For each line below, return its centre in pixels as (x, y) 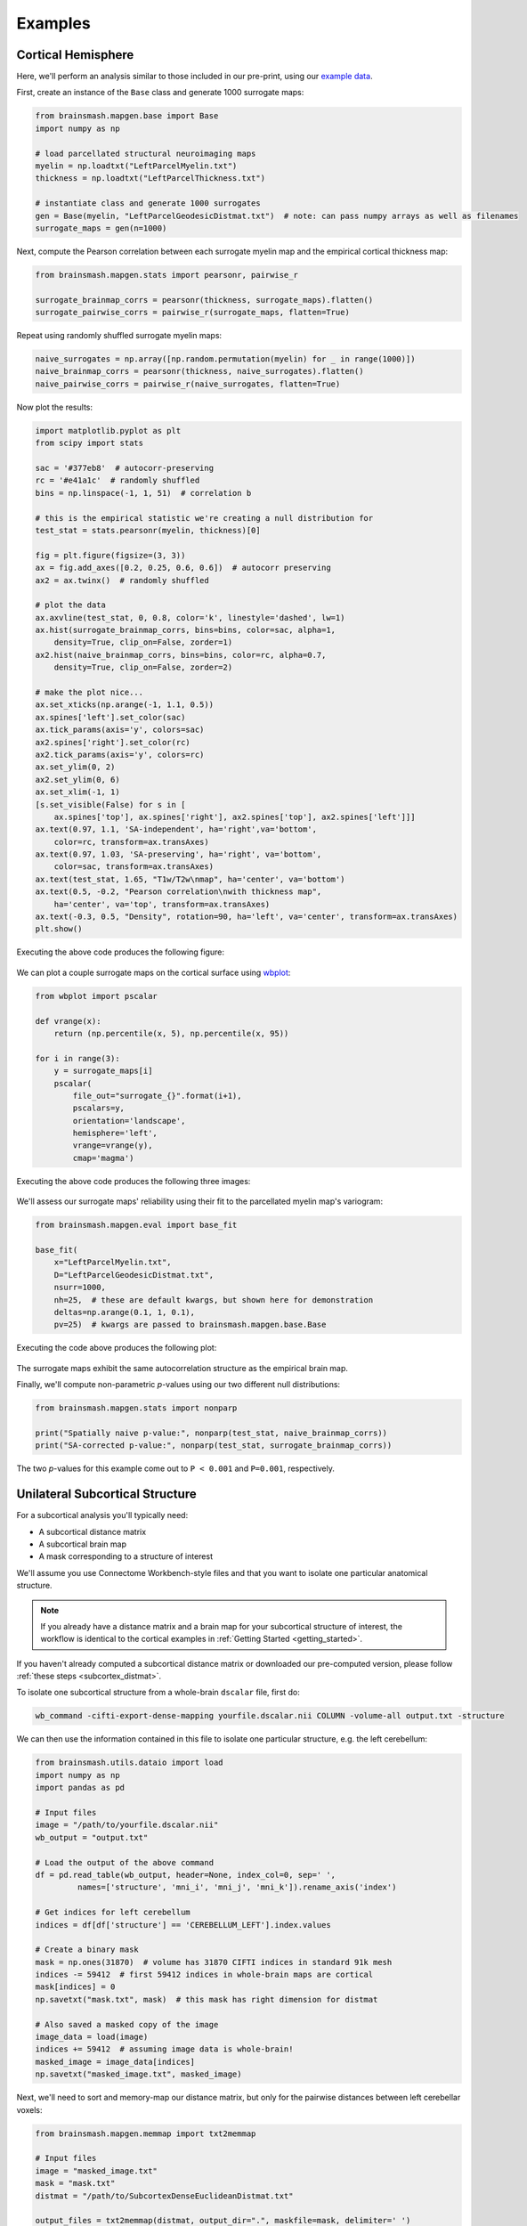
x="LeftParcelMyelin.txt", (113, 1263)
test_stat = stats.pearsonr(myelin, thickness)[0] (148, 530)
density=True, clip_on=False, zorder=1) (143, 642)
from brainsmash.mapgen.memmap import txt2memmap (146, 2133)
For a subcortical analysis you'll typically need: (102, 1515)
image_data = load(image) (92, 2037)
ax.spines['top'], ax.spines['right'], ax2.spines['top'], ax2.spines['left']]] (235, 816)
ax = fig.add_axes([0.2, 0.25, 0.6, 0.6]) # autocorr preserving (183, 568)
